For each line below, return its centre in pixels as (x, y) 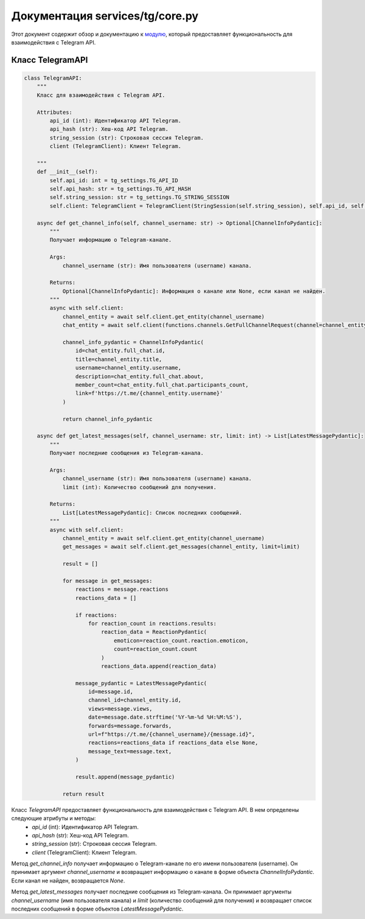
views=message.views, (120, 709)
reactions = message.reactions (122, 590)
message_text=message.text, (130, 751)
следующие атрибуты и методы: (54, 819)
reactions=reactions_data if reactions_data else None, (173, 743)
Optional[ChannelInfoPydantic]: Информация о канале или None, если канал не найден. (194, 291)
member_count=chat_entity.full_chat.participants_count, (162, 385)
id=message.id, (111, 692)
